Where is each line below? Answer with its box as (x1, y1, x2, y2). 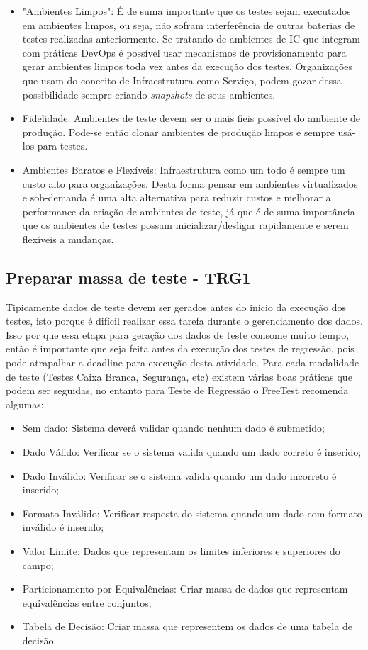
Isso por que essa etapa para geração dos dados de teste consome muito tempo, (6, 327, 350, 342)
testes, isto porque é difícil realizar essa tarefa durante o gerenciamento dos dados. (6, 313, 363, 328)
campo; (22, 557, 54, 572)
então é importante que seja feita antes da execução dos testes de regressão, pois (6, 341, 355, 356)
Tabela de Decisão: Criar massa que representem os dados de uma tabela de (22, 619, 352, 634)
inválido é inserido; (22, 520, 104, 534)
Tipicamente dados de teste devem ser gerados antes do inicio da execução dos (6, 299, 346, 314)
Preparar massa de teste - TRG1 (6, 266, 251, 288)
